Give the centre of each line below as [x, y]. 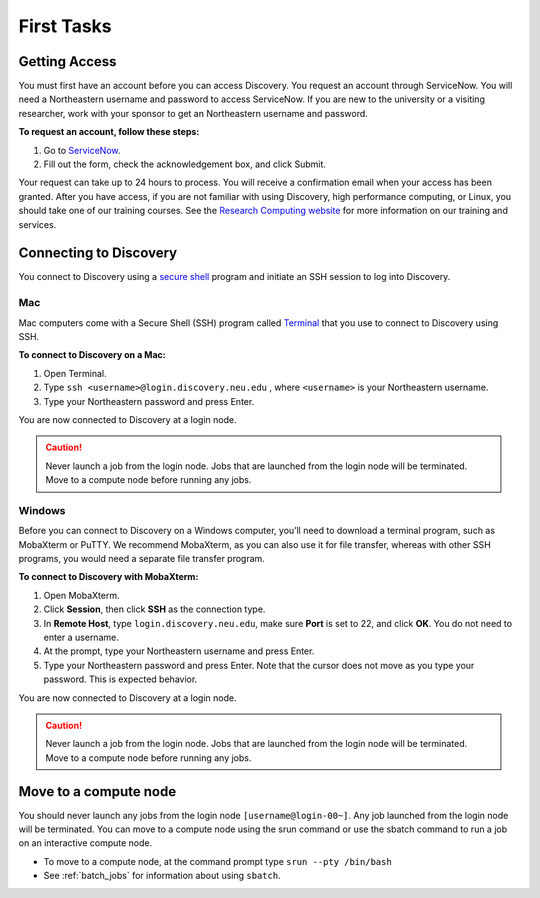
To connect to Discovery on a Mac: [92, 355]
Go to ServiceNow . [82, 150]
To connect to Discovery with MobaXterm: [108, 577]
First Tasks [65, 26]
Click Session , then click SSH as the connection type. [154, 609]
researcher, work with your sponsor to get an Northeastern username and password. [193, 113]
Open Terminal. [75, 373]
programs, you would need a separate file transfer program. [141, 559]
